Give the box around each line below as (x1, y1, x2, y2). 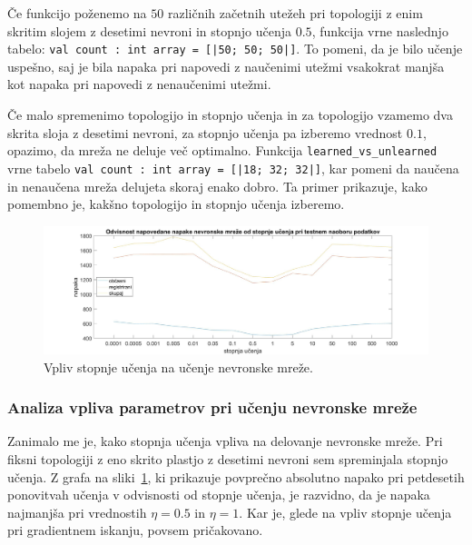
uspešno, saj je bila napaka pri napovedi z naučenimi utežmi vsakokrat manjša (7, 56, 445, 75)
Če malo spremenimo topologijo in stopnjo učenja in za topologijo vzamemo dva (7, 105, 453, 124)
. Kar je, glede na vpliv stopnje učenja (239, 502, 452, 521)
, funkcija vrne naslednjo (311, 21, 448, 40)
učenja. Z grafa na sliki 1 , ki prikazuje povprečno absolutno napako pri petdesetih (7, 467, 465, 486)
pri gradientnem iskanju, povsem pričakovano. (7, 520, 263, 540)
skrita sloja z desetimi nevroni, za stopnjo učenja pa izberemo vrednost (7, 123, 403, 142)
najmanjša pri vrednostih (7, 502, 147, 521)
